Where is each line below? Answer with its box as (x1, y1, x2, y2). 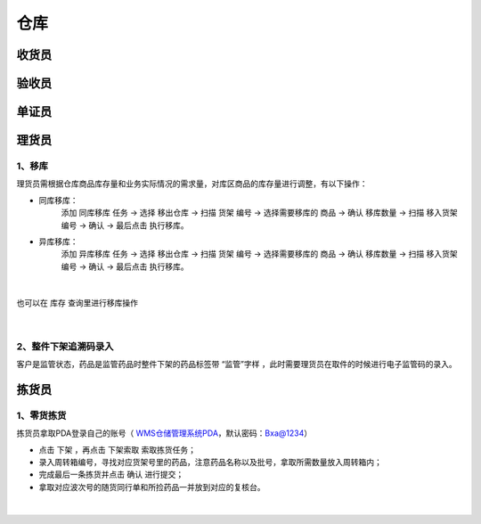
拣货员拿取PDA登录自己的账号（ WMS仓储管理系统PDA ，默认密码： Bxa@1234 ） (16, 428, 312, 438)
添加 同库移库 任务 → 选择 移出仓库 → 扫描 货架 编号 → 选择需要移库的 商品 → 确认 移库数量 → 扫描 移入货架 (61, 208, 458, 218)
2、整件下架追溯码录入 (16, 340, 114, 352)
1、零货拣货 (16, 409, 67, 422)
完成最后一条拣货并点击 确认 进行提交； (38, 469, 184, 480)
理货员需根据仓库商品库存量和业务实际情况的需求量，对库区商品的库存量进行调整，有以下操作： (16, 178, 368, 189)
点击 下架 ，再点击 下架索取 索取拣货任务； (38, 444, 196, 454)
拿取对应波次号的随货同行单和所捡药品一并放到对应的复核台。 (38, 481, 265, 492)
